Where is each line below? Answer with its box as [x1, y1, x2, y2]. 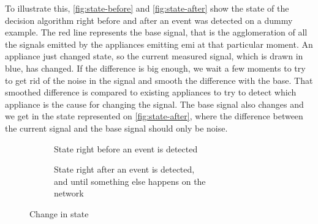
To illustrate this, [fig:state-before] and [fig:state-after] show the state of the [5, 2, 289, 14]
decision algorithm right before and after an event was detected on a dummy [5, 13, 293, 26]
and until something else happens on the [54, 174, 206, 187]
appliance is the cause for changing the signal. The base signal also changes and [5, 97, 304, 110]
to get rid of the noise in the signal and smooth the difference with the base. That [5, 73, 313, 86]
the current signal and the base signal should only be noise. [5, 121, 228, 134]
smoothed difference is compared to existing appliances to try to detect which [5, 86, 297, 99]
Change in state [29, 207, 89, 220]
